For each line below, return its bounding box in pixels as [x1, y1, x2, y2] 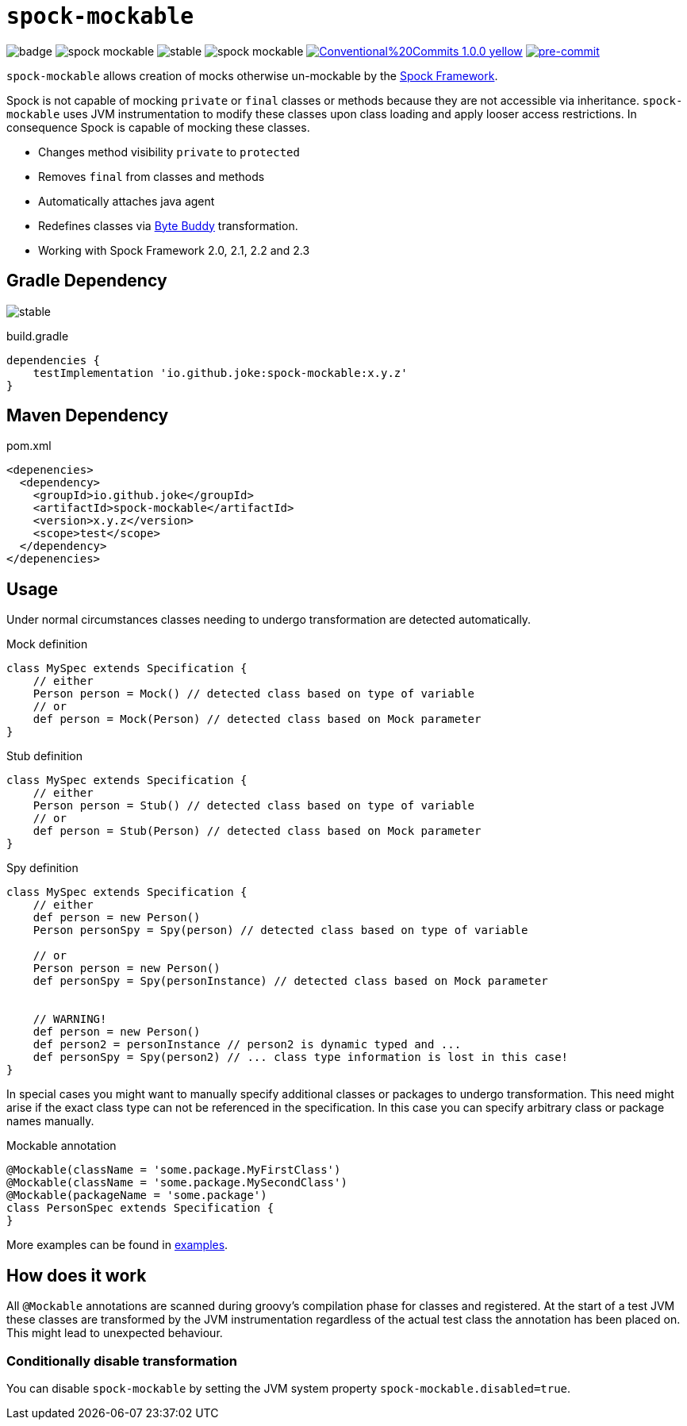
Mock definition [6, 637, 88, 652]
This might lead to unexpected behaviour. [6, 1326, 223, 1340]
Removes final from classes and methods [38, 169, 265, 183]
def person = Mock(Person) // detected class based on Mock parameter [33, 713, 482, 726]
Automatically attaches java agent [38, 194, 215, 208]
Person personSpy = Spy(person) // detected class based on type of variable [33, 924, 528, 937]
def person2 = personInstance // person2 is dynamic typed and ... [33, 1038, 462, 1051]
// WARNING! [33, 1013, 107, 1026]
